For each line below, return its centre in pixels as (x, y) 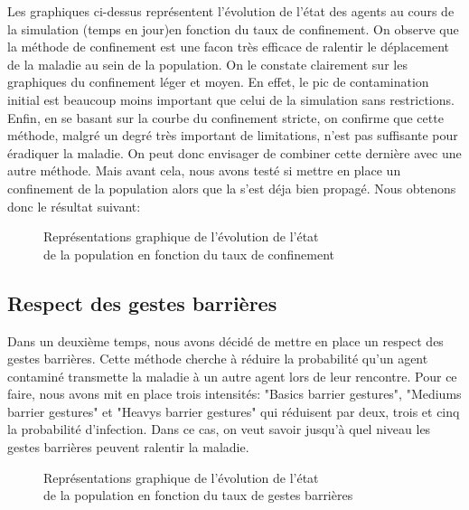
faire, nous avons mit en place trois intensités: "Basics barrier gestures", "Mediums (234, 394)
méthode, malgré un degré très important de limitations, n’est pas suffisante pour (233, 135)
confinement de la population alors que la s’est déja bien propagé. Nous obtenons (232, 188)
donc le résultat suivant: (74, 206)
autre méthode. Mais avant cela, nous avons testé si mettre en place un (204, 170)
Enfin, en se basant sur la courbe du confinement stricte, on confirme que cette (225, 117)
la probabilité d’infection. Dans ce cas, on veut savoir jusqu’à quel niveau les (219, 429)
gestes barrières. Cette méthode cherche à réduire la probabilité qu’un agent (218, 359)
